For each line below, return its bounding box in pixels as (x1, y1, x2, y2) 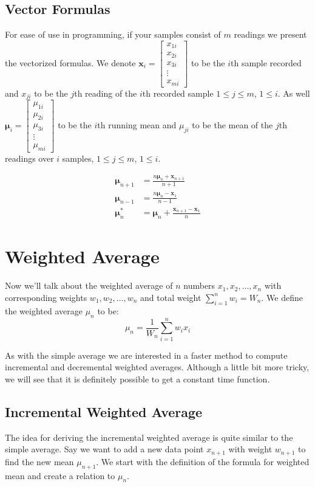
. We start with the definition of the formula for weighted (96, 455, 310, 468)
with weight (228, 443, 273, 455)
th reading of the (74, 86, 137, 99)
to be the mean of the (192, 118, 273, 131)
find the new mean (5, 455, 74, 468)
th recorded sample (142, 86, 214, 99)
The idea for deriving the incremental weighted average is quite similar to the (5, 430, 293, 443)
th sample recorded (231, 56, 302, 69)
